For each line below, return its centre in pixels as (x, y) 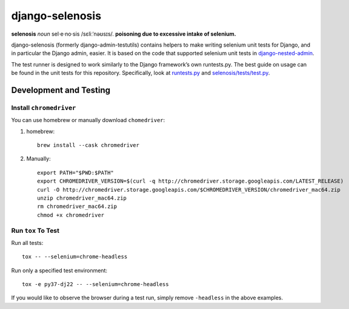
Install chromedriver (44, 108)
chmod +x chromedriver (71, 215)
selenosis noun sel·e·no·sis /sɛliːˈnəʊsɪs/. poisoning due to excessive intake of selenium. (124, 34)
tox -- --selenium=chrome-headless (75, 257)
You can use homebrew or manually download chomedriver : (88, 120)
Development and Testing (61, 90)
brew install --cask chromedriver (88, 145)
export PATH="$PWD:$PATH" (76, 173)
